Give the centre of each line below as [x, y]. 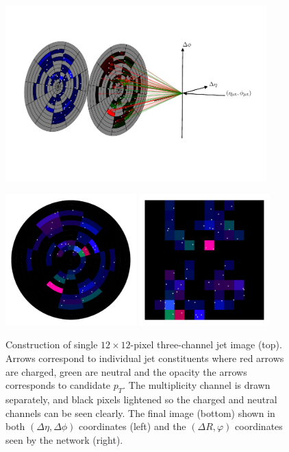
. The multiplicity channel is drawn [197, 385]
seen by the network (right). [64, 439]
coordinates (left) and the [133, 426]
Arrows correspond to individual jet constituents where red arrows [145, 358]
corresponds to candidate [58, 385]
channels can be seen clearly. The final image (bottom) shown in [140, 413]
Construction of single [52, 344]
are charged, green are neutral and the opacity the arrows [126, 371]
